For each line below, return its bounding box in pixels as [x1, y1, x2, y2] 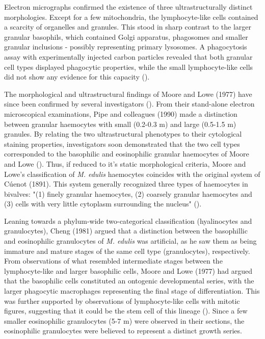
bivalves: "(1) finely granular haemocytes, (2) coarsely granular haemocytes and [4, 188, 252, 199]
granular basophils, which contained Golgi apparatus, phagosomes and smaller [4, 31, 248, 42]
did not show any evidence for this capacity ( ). [4, 71, 150, 82]
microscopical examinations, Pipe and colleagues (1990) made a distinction [4, 108, 237, 119]
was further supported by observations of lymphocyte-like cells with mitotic [4, 295, 240, 306]
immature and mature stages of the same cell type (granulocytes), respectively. [4, 245, 250, 256]
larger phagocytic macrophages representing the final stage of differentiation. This [4, 285, 260, 296]
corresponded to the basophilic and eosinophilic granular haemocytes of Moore [4, 148, 249, 159]
